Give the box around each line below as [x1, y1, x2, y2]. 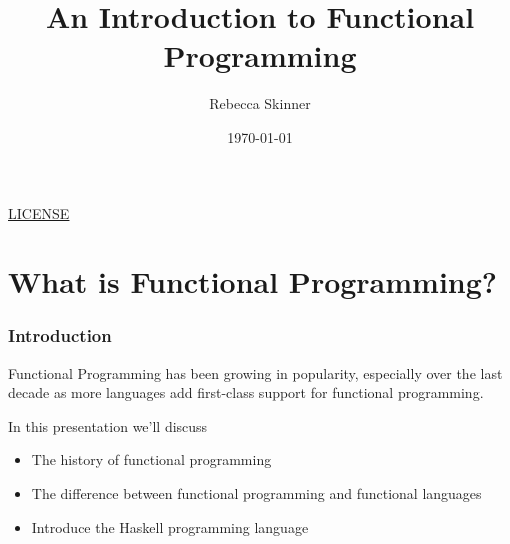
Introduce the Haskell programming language [31, 516, 309, 537]
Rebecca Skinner [209, 93, 311, 114]
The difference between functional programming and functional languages [31, 483, 482, 504]
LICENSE [8, 202, 70, 223]
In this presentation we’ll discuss [8, 415, 208, 436]
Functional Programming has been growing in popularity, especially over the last [8, 362, 503, 383]
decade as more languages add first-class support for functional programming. [8, 382, 484, 403]
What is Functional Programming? [8, 261, 498, 302]
